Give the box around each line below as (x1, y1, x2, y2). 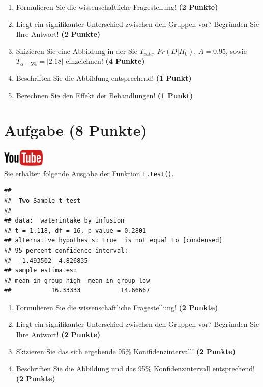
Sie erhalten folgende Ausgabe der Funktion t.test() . (4, 168, 174, 178)
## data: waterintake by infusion (4, 217, 125, 225)
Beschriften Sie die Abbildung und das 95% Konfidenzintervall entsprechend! (16, 363, 255, 374)
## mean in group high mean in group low (4, 277, 150, 284)
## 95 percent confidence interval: (4, 246, 128, 254)
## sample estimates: (4, 267, 77, 274)
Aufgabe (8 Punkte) (4, 120, 148, 141)
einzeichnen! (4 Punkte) (66, 56, 145, 66)
